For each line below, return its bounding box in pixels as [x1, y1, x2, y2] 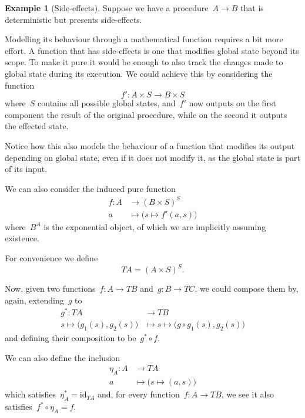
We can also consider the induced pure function [5, 182, 176, 194]
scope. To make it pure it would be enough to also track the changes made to [5, 56, 283, 68]
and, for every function [97, 388, 180, 400]
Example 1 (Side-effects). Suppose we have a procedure [5, 2, 209, 14]
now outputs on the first [189, 97, 276, 109]
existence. [5, 232, 39, 244]
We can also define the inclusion [5, 351, 120, 363]
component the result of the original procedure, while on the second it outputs [5, 108, 287, 120]
